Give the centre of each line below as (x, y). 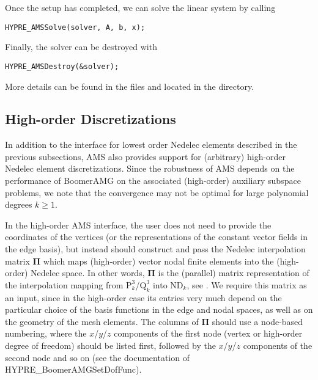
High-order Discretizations (91, 119)
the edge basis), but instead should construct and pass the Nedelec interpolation (155, 249)
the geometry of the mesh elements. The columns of (102, 321)
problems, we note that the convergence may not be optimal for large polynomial (157, 192)
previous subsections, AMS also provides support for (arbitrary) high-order (146, 156)
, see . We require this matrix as (247, 284)
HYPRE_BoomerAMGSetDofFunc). (73, 369)
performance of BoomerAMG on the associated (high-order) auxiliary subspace (153, 181)
